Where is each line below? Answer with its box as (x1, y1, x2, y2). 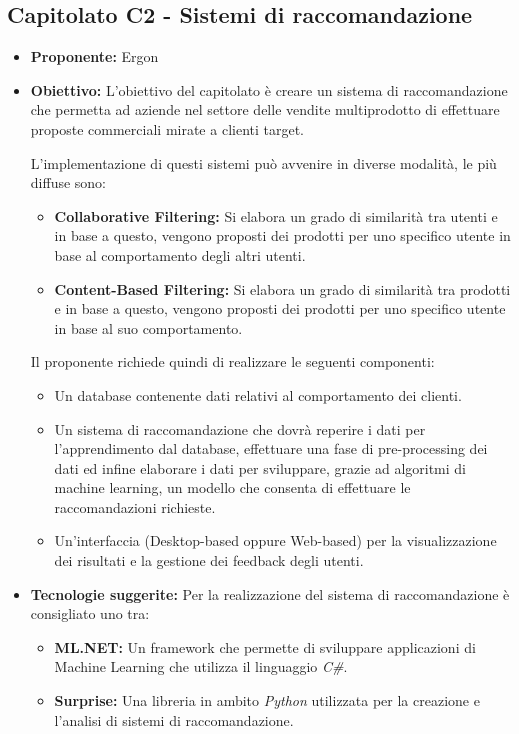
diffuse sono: (30, 172, 107, 193)
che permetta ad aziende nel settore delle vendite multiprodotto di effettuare (30, 99, 500, 120)
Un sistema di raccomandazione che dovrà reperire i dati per (54, 418, 426, 439)
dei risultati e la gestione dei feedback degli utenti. (54, 550, 364, 571)
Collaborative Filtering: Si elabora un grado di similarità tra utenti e (54, 205, 498, 226)
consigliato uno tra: (30, 603, 150, 624)
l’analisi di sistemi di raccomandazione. (54, 709, 294, 730)
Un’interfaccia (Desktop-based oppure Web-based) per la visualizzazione (54, 530, 497, 551)
